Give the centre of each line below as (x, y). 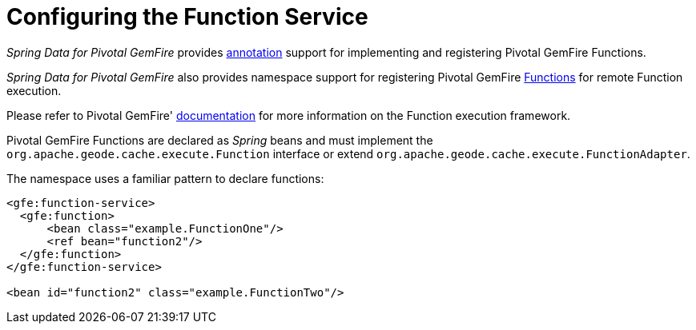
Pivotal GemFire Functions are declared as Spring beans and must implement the (220, 140)
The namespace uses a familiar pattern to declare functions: (165, 178)
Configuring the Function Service (187, 17)
